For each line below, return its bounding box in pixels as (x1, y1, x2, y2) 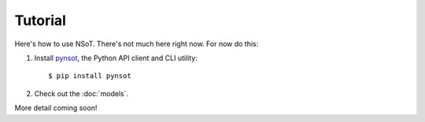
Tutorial (14, 12, 67, 29)
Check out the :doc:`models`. (34, 88, 129, 98)
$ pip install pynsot (48, 71, 131, 81)
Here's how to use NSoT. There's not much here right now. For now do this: (14, 39, 259, 48)
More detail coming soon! (14, 103, 98, 113)
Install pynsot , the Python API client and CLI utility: (34, 53, 198, 63)
